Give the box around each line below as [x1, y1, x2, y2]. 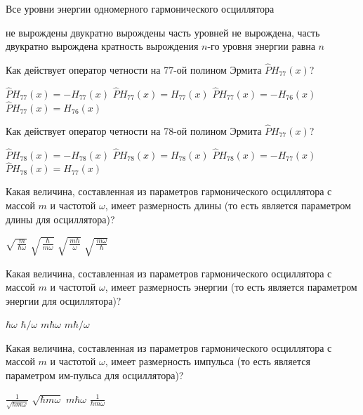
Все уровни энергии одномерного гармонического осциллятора [6, 1, 275, 15]
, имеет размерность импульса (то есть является [105, 354, 310, 369]
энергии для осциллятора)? [6, 293, 121, 308]
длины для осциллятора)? [6, 211, 115, 226]
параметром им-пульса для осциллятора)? [6, 368, 184, 383]
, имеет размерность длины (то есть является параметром [105, 198, 351, 213]
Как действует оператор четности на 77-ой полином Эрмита [6, 62, 262, 77]
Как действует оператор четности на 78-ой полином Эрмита [6, 123, 262, 138]
